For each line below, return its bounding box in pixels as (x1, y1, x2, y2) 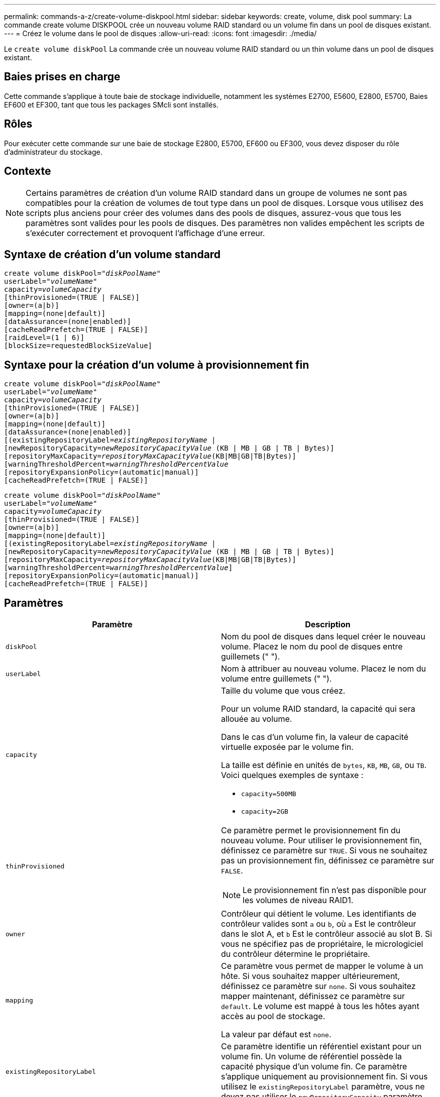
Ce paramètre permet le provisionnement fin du (221, 825, 401, 836)
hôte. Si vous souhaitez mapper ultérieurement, (221, 971, 400, 981)
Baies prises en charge (4, 70, 121, 83)
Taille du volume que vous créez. (221, 686, 346, 696)
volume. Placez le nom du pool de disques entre (221, 641, 403, 652)
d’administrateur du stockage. (4, 147, 102, 156)
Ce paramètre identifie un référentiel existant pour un (221, 1041, 422, 1052)
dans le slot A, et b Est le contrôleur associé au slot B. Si (221, 929, 432, 939)
